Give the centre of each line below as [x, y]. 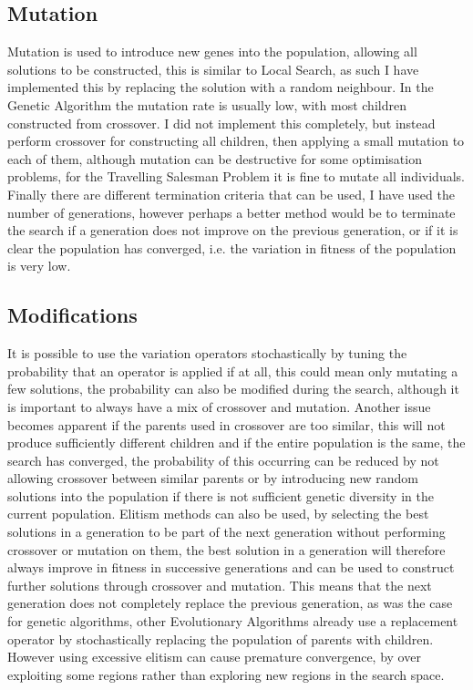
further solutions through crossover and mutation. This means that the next [220, 585]
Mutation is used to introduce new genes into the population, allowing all [212, 51]
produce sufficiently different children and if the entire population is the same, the [236, 443]
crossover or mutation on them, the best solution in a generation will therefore [226, 549]
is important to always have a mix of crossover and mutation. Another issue [219, 406]
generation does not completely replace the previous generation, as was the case [230, 603]
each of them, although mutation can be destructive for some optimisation [215, 158]
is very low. [39, 266]
